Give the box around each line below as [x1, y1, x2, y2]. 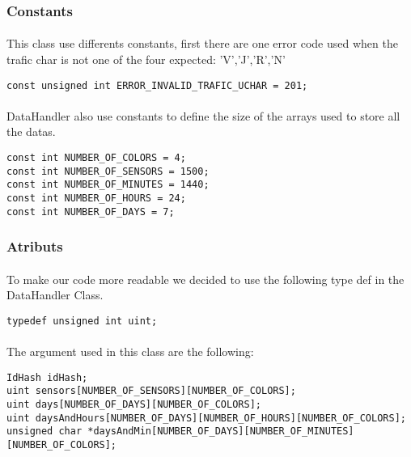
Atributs [6, 236, 63, 256]
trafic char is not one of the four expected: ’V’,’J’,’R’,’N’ [6, 51, 286, 68]
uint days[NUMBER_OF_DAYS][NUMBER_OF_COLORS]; [6, 399, 261, 411]
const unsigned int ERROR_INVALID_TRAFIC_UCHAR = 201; [6, 79, 308, 91]
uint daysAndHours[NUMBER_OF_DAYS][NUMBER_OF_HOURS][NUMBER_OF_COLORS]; [6, 412, 406, 424]
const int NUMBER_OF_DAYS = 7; [6, 205, 175, 218]
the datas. [6, 123, 56, 140]
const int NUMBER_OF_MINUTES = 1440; [6, 179, 210, 191]
